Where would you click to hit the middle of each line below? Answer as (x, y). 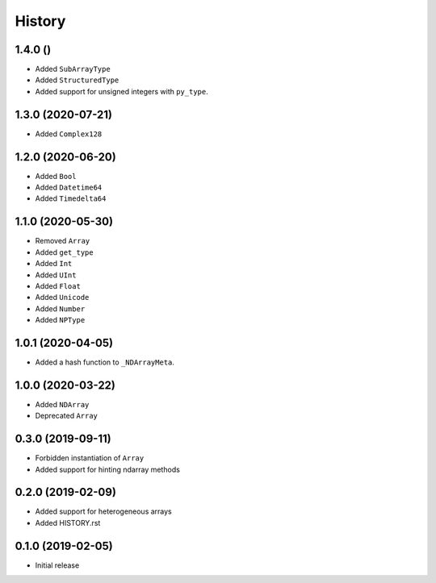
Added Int (54, 264)
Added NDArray (62, 404)
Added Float (58, 285)
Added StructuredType (77, 80)
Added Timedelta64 (71, 198)
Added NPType (60, 320)
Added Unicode (62, 298)
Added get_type (64, 252)
